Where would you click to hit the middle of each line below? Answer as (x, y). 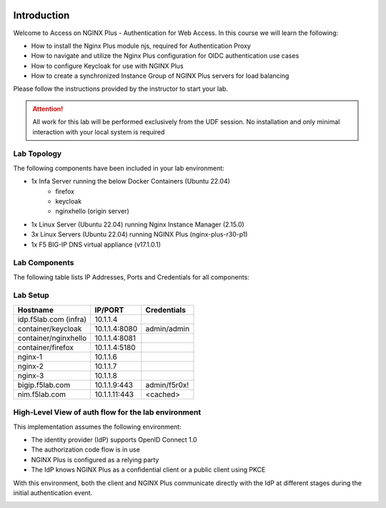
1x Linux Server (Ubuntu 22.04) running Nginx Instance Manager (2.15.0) (138, 224)
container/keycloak (50, 329)
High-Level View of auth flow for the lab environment (107, 412)
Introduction (41, 15)
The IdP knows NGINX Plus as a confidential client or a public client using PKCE (148, 470)
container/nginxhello (52, 338)
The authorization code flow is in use (86, 449)
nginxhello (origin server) (93, 211)
